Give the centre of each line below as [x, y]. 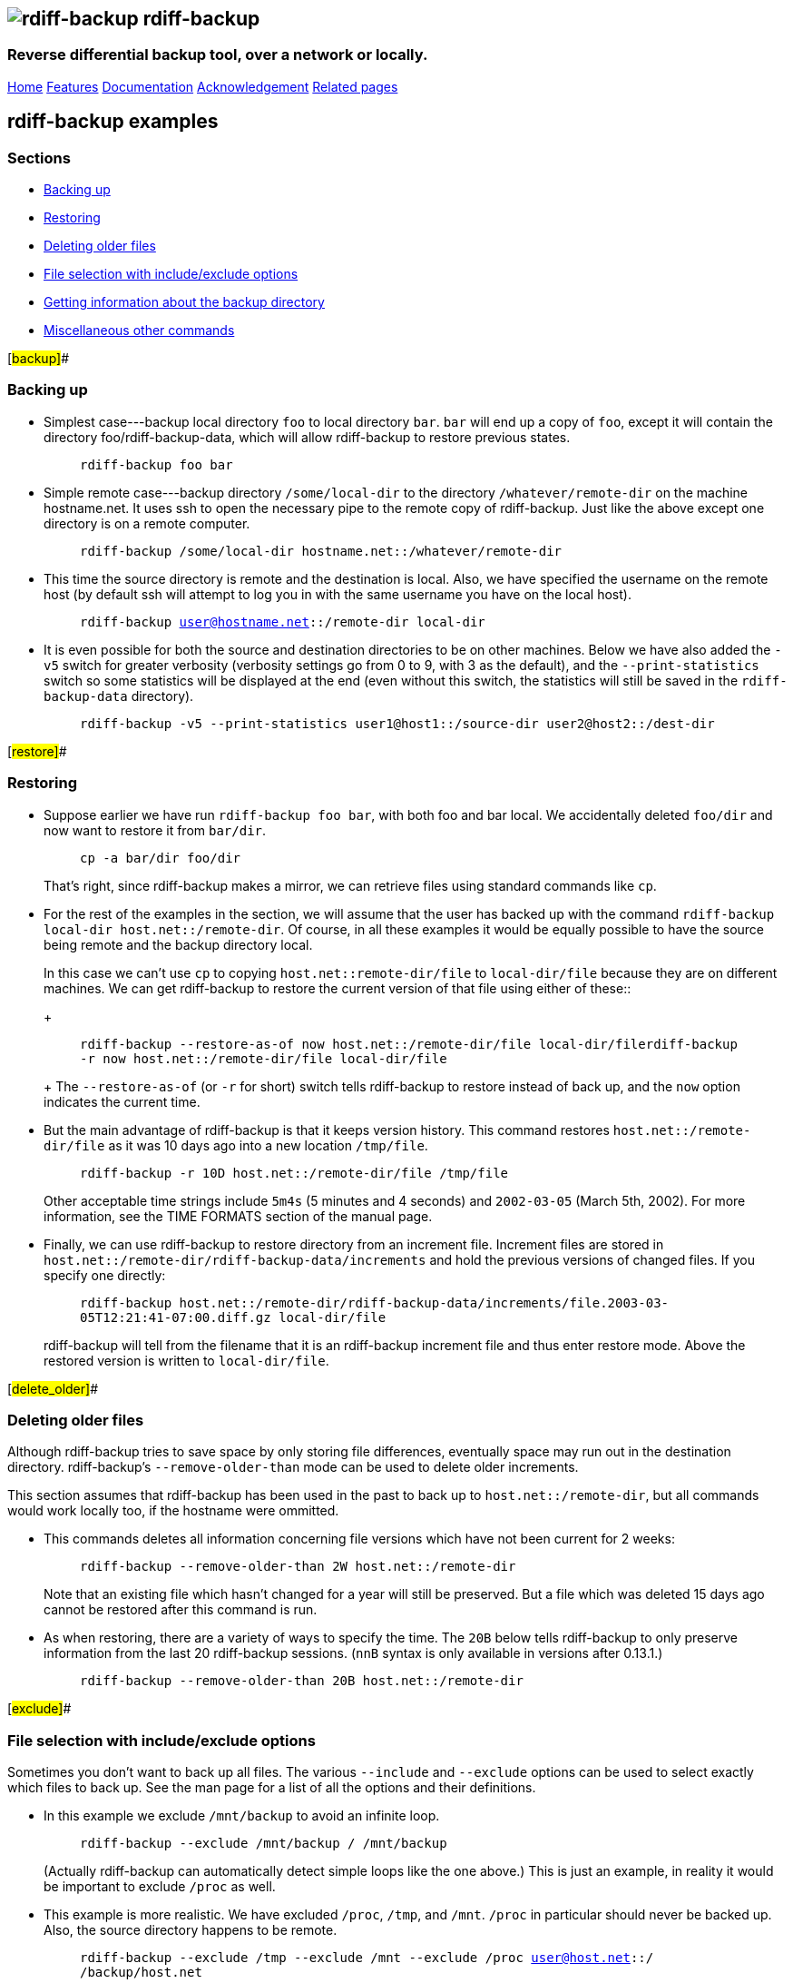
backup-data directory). [119, 696]
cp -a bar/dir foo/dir [161, 858]
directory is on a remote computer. [147, 523]
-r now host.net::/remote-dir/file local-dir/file [264, 1058]
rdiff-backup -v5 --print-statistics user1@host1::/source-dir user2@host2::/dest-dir [397, 723]
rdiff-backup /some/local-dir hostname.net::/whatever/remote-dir [321, 551]
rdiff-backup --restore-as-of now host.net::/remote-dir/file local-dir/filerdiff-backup [409, 1044]
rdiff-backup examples [113, 122]
